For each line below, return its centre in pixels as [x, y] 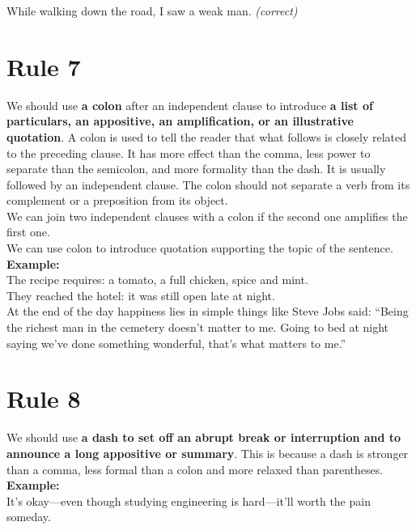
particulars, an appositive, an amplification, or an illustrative [180, 121]
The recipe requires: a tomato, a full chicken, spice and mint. [157, 280]
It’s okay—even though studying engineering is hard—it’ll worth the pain [189, 500]
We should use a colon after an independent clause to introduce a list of [190, 105]
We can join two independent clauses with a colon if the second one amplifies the [207, 216]
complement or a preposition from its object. [117, 200]
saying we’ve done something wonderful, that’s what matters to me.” [176, 343]
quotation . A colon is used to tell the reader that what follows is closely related [206, 136]
